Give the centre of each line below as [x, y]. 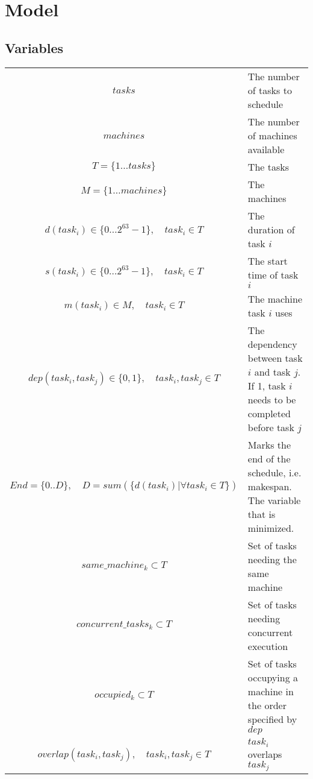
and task [272, 371]
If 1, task [267, 385]
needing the [272, 559]
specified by [272, 719]
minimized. [271, 528]
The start [268, 260]
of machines [272, 135]
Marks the [269, 444]
